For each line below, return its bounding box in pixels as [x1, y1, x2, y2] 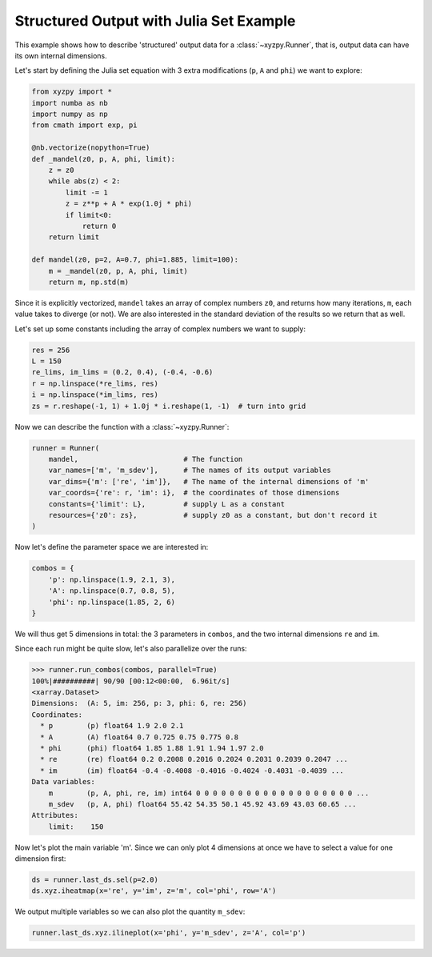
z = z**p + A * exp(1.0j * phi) [65, 199, 192, 208]
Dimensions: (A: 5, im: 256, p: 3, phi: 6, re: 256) [31, 699, 247, 708]
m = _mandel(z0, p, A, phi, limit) [48, 266, 188, 275]
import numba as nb [31, 98, 108, 107]
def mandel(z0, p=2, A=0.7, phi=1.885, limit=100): [31, 255, 239, 264]
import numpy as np [31, 110, 108, 119]
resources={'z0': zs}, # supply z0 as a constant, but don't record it [48, 511, 378, 519]
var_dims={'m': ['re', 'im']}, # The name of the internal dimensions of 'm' [48, 477, 370, 486]
